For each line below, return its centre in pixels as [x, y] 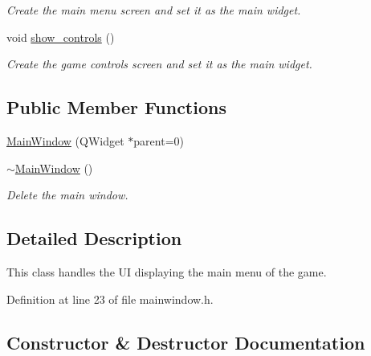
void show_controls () [61, 37]
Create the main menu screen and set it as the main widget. [154, 10]
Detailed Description [94, 238]
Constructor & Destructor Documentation [186, 342]
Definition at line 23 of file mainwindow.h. [110, 299]
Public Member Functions [116, 107]
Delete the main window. [67, 195]
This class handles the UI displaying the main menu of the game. [167, 271]
